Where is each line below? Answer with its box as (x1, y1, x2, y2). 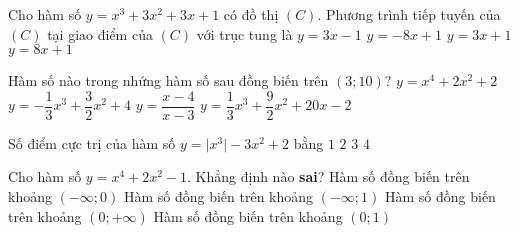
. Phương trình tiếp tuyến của (317, 4, 501, 24)
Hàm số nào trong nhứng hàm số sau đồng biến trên (8, 70, 329, 91)
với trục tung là (196, 23, 293, 44)
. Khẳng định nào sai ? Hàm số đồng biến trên (187, 166, 470, 187)
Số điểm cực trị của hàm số (8, 132, 176, 153)
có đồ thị (223, 4, 279, 24)
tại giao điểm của (47, 23, 153, 44)
